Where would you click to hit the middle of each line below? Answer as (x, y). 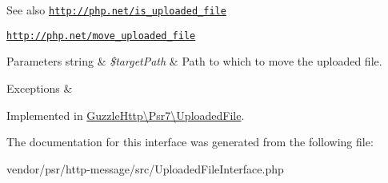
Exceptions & (40, 88)
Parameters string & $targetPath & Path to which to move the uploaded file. (194, 61)
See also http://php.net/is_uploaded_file (116, 10)
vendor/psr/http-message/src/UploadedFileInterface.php (145, 168)
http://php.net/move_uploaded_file (101, 36)
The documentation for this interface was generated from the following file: (190, 142)
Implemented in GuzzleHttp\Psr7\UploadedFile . (126, 115)
